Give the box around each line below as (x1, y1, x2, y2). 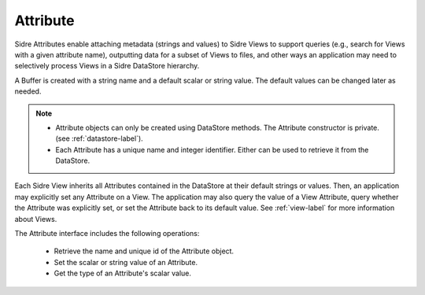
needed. (14, 87, 42, 96)
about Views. (14, 214, 57, 223)
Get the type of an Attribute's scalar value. (54, 268, 192, 278)
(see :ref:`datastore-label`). (55, 134, 143, 143)
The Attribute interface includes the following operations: (14, 229, 200, 238)
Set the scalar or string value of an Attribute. (54, 257, 198, 267)
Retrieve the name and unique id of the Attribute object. (54, 246, 235, 256)
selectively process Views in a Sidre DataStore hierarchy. (14, 61, 200, 71)
